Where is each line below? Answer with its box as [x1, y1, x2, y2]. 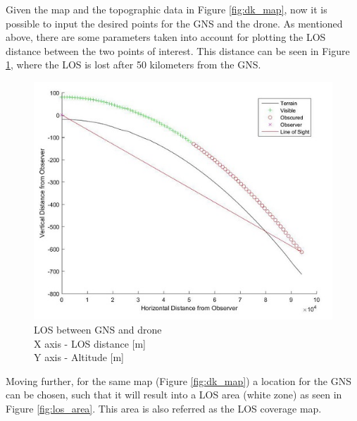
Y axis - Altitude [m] [34, 350, 125, 365]
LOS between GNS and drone [34, 322, 162, 336]
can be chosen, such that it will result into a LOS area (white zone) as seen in [6, 387, 342, 402]
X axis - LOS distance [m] [34, 336, 146, 350]
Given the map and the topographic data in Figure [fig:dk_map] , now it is [6, 2, 327, 16]
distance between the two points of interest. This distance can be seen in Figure [6, 43, 350, 58]
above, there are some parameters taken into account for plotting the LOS [6, 30, 326, 44]
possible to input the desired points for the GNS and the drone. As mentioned [6, 16, 343, 30]
